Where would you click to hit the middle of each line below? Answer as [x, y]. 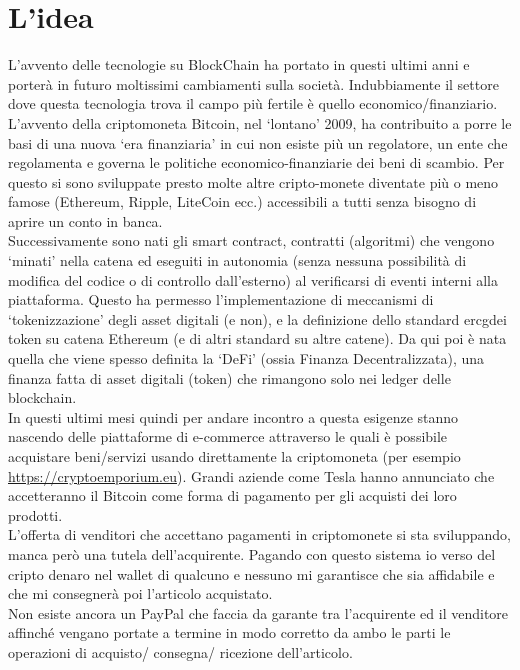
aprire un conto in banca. [85, 220]
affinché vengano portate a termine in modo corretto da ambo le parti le [229, 632]
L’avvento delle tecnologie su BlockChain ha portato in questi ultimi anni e [239, 64]
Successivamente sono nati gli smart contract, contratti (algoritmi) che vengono [251, 240]
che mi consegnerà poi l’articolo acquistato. [140, 593]
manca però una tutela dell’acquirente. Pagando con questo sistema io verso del [252, 553]
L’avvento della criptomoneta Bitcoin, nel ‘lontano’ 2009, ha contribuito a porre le [260, 122]
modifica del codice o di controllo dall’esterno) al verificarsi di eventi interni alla [253, 279]
